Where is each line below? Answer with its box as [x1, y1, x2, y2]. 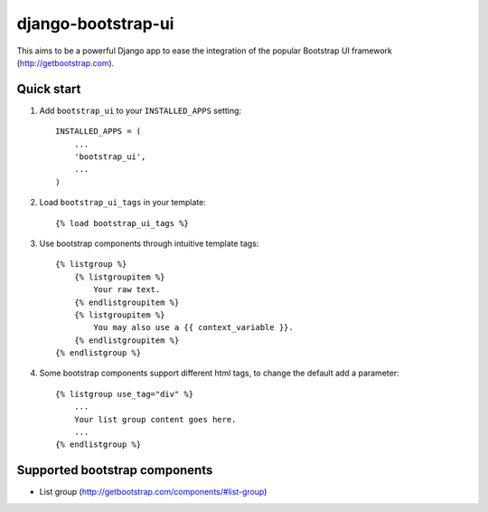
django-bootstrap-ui [16, 14, 174, 33]
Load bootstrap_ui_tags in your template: [39, 197, 207, 208]
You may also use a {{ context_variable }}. [93, 322, 294, 333]
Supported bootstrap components [16, 462, 213, 479]
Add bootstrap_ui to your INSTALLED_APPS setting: [39, 105, 242, 116]
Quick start [16, 81, 81, 97]
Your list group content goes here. [73, 414, 237, 424]
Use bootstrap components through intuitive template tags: [39, 238, 259, 249]
